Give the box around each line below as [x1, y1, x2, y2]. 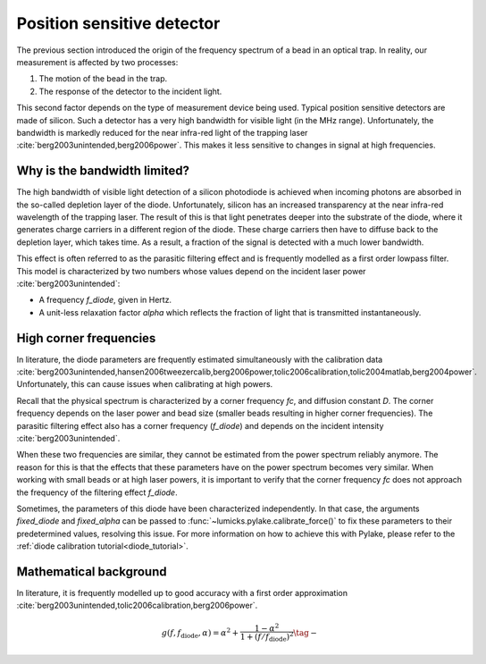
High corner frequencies [16, 331, 156, 346]
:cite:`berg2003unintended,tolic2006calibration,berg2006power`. [16, 600, 258, 611]
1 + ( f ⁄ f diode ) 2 [239, 630, 294, 643]
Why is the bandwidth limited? [16, 164, 189, 179]
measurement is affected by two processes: [16, 56, 179, 67]
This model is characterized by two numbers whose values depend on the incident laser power [16, 265, 366, 276]
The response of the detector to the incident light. [38, 86, 222, 97]
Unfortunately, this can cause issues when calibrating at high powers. [16, 379, 273, 390]
